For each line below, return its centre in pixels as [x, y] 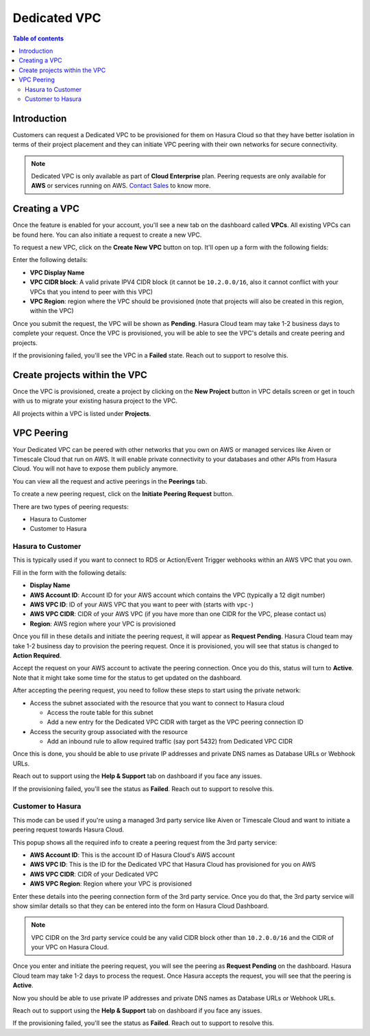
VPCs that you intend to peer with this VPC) [91, 292]
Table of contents [38, 38]
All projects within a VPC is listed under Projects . [82, 413]
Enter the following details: [50, 260]
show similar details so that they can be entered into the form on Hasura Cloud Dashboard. [141, 906]
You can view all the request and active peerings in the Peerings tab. [110, 481]
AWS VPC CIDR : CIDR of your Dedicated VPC [94, 874]
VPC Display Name [57, 272]
